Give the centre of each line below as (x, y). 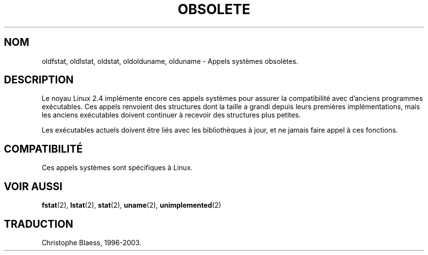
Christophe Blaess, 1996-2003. (92, 242)
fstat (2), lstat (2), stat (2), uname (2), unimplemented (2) (131, 205)
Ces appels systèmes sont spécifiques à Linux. (117, 168)
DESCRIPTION (39, 80)
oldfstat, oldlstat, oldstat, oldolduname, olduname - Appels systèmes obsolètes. (170, 61)
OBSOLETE (214, 9)
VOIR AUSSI (33, 186)
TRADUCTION (39, 224)
